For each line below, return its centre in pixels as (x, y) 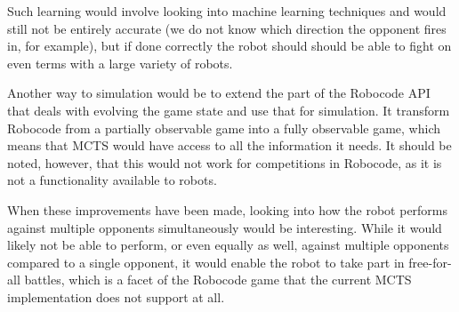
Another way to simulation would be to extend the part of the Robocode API (219, 93)
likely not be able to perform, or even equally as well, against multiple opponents (228, 245)
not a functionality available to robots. (112, 180)
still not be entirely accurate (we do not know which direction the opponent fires (227, 28)
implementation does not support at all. (116, 296)
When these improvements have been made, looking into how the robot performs (228, 209)
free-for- (430, 262)
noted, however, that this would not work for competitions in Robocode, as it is (225, 162)
